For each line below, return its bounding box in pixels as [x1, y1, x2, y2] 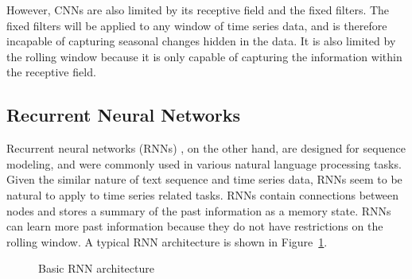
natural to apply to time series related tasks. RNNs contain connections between [6, 186, 399, 203]
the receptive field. [6, 64, 96, 80]
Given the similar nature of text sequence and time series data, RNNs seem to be [6, 171, 402, 188]
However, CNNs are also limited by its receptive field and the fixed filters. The [6, 2, 390, 17]
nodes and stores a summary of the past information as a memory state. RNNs [6, 202, 391, 219]
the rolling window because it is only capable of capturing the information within [6, 48, 402, 64]
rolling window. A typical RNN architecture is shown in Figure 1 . [6, 233, 328, 250]
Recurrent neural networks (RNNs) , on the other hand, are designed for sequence [6, 140, 406, 157]
